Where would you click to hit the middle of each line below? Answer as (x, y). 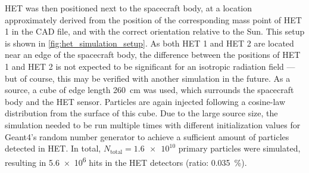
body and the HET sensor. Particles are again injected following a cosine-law (145, 101)
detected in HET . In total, (53, 148)
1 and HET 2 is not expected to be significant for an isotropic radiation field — (150, 66)
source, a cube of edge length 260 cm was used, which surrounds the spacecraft (149, 90)
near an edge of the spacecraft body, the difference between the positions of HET (153, 55)
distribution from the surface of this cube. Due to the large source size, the (141, 113)
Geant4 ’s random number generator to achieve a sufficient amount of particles (147, 136)
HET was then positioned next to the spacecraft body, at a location (129, 8)
